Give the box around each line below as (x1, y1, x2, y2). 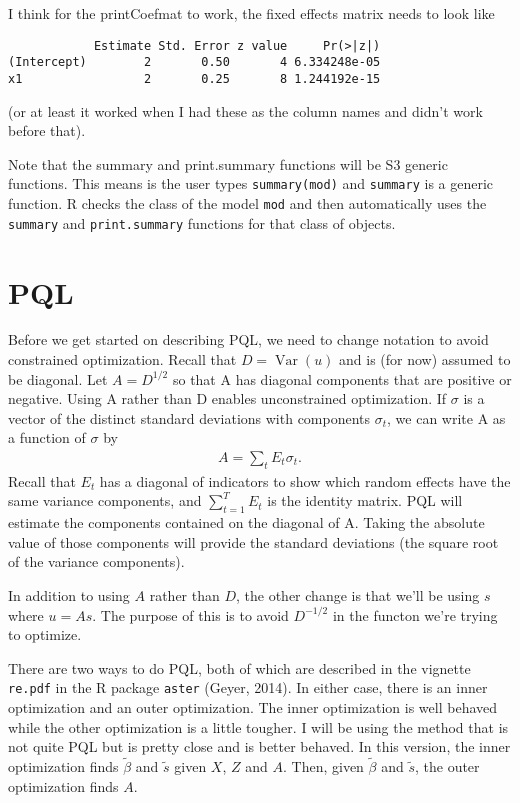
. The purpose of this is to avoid (92, 604, 289, 625)
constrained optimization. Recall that (8, 349, 237, 370)
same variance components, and (8, 490, 202, 511)
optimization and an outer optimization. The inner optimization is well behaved (8, 697, 498, 718)
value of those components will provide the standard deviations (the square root (8, 531, 499, 552)
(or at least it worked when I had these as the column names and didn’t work (8, 100, 483, 121)
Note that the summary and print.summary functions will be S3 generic (8, 153, 448, 174)
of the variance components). (8, 551, 185, 572)
